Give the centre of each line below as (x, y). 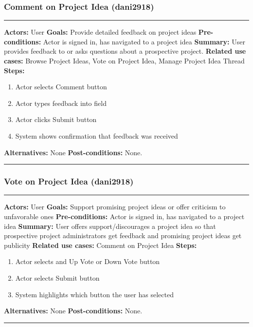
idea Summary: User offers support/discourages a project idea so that (110, 226)
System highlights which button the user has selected (94, 294)
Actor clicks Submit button (56, 119)
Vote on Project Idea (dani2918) (69, 181)
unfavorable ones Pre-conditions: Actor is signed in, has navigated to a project (124, 216)
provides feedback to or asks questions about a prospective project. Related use (125, 51)
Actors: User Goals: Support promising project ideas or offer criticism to (115, 207)
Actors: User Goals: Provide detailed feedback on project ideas (100, 32)
